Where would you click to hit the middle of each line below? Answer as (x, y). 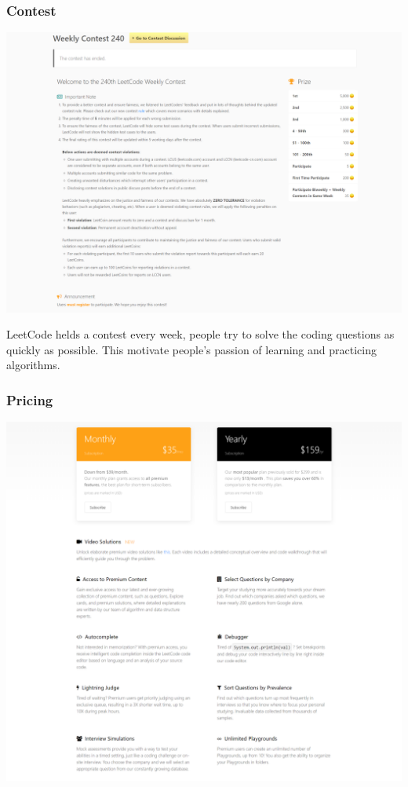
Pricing (30, 399)
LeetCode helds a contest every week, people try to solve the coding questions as (200, 334)
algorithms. (33, 365)
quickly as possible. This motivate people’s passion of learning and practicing (191, 349)
